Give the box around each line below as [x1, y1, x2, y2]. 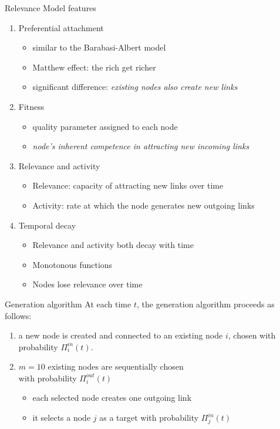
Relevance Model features [5, 2, 96, 14]
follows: [5, 309, 32, 321]
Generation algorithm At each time [5, 297, 131, 310]
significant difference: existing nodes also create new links [32, 81, 238, 93]
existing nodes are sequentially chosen [48, 360, 184, 373]
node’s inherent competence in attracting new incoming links [32, 140, 249, 152]
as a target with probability [99, 411, 199, 424]
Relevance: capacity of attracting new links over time [32, 179, 224, 192]
